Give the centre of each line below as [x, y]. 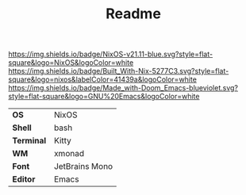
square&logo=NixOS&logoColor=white [71, 63]
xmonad [69, 154]
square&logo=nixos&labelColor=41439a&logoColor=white [102, 79]
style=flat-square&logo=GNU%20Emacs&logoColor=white [104, 97]
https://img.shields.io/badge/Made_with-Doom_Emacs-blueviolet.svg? [123, 88]
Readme [133, 14]
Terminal [29, 141]
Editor [24, 179]
